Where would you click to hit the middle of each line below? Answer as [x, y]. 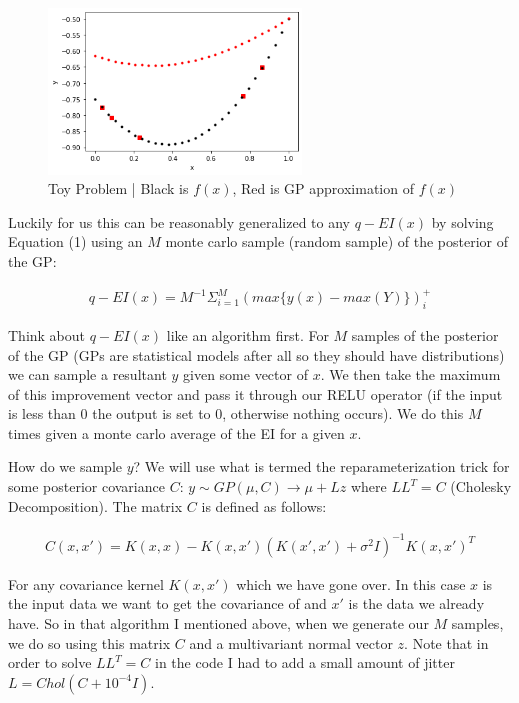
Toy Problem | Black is [118, 188]
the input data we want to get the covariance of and [167, 603]
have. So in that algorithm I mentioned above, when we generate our [218, 622]
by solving [462, 221]
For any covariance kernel [86, 583]
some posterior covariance [86, 486]
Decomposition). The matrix [95, 505]
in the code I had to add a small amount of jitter [304, 662]
